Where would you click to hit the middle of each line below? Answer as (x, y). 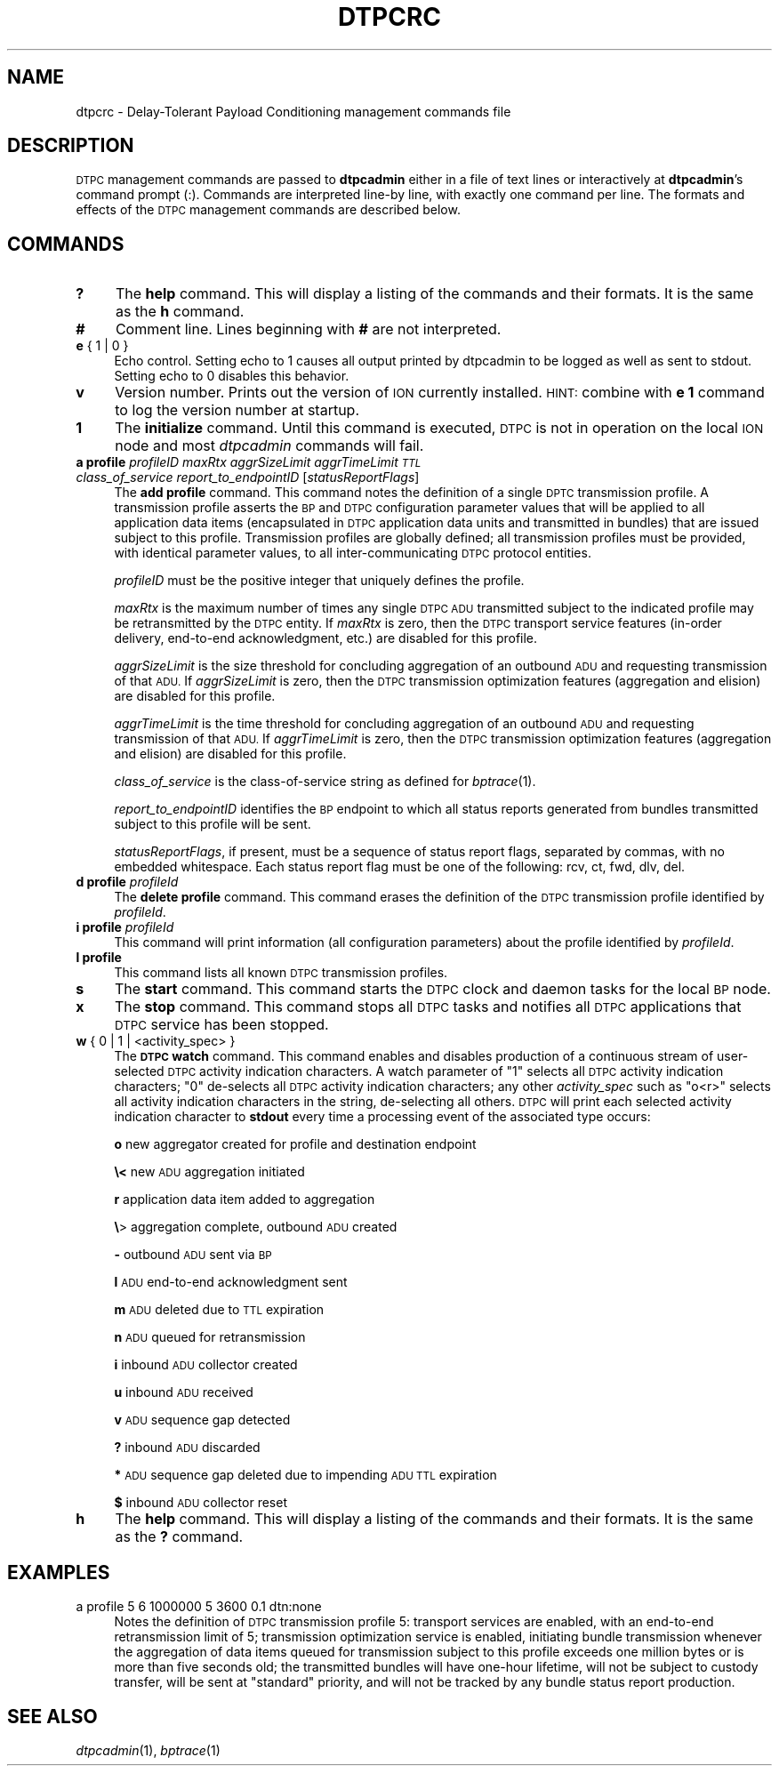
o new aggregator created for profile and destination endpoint (295, 1144)
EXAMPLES (59, 1572)
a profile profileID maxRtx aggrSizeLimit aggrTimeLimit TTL (249, 462)
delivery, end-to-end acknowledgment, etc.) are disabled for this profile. (326, 638)
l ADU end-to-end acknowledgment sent (231, 1282)
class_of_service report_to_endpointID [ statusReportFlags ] (248, 477)
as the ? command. (179, 1537)
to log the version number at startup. (237, 410)
